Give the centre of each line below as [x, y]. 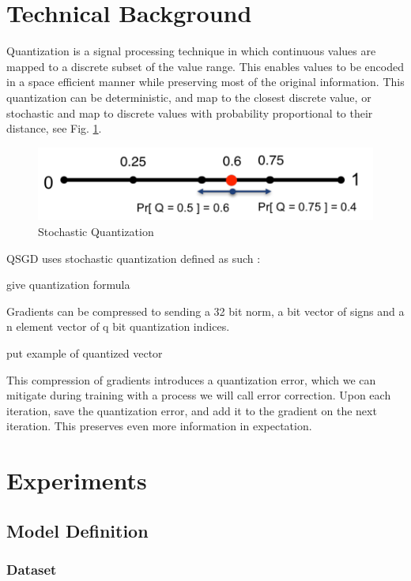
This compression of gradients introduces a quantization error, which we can [191, 379]
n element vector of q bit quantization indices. [118, 326]
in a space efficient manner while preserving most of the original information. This [205, 82]
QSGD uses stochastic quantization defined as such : [134, 258]
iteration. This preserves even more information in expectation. [159, 426]
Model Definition [77, 530]
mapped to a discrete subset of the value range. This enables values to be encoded [205, 66]
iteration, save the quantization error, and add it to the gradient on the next [192, 410]
